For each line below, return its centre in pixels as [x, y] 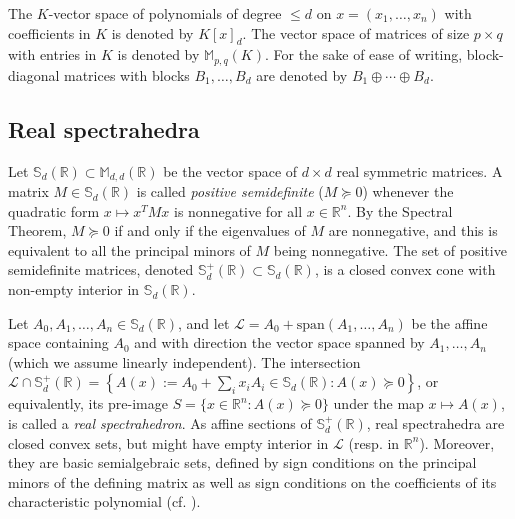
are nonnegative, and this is [413, 230]
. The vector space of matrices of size [356, 32]
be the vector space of [230, 170]
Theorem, [37, 230]
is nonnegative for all [238, 210]
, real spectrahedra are [435, 423]
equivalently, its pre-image [88, 403]
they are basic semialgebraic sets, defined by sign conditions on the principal [242, 462]
